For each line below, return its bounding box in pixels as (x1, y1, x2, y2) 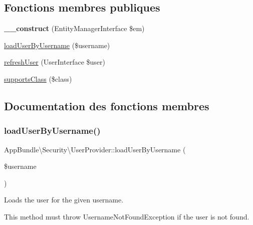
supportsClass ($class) (4, 73, 72, 84)
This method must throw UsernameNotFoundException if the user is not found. (4, 211, 249, 221)
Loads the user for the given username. (4, 194, 124, 205)
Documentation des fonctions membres (4, 98, 209, 113)
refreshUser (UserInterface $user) (4, 57, 105, 67)
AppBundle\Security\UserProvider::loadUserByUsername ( (4, 144, 186, 154)
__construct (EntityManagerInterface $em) (4, 23, 145, 34)
